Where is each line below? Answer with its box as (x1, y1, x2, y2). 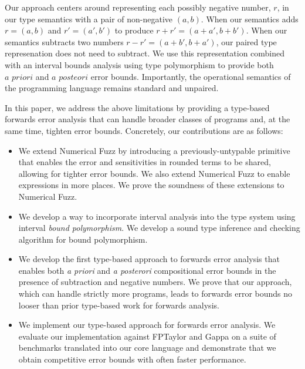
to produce (114, 24, 154, 36)
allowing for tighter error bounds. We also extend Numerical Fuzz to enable (18, 167, 290, 179)
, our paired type (216, 35, 277, 48)
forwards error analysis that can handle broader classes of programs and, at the (5, 113, 290, 125)
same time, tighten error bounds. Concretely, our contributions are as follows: (5, 124, 283, 136)
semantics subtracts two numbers (5, 35, 124, 48)
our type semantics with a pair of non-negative (5, 12, 173, 25)
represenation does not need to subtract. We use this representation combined (5, 47, 285, 59)
